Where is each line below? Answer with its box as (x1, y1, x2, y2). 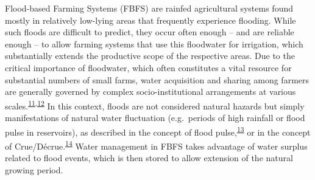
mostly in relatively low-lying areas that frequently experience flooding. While (5, 13, 296, 26)
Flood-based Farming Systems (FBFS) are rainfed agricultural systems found (5, 2, 294, 14)
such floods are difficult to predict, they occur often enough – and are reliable (5, 26, 294, 38)
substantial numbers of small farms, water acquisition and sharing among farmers (5, 73, 310, 86)
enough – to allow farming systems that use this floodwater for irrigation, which (5, 37, 303, 50)
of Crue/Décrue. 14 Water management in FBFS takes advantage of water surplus (5, 137, 308, 152)
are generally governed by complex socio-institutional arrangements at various (5, 85, 296, 98)
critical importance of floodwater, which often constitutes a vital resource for (5, 61, 292, 74)
